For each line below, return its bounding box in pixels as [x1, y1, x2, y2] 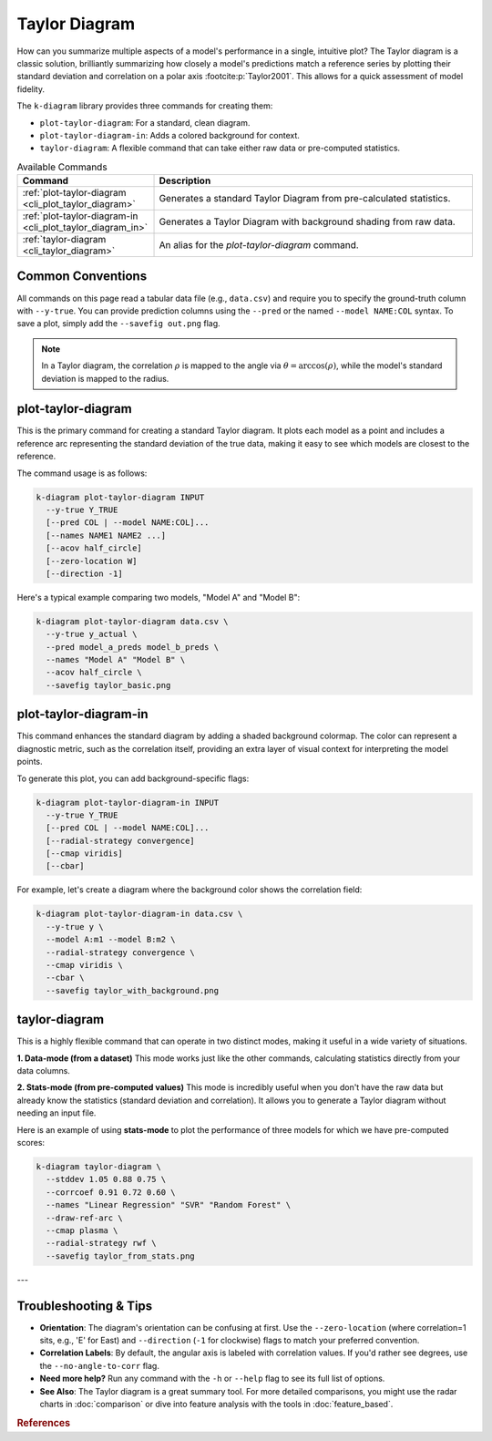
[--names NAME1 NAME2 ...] [46, 530, 167, 540]
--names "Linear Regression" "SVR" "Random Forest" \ [46, 1199, 292, 1210]
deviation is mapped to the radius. [41, 373, 169, 384]
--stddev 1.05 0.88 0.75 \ [46, 1174, 167, 1185]
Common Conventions [16, 269, 148, 284]
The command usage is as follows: [16, 468, 148, 479]
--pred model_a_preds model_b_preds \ [46, 642, 219, 652]
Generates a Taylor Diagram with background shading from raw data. [159, 215, 456, 228]
